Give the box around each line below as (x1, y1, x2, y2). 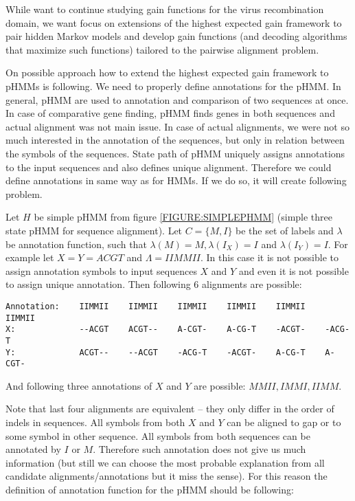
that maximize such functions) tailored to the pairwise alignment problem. (5, 42, 319, 56)
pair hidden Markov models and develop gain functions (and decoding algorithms (5, 29, 347, 43)
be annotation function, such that (5, 236, 147, 251)
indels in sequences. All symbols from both (5, 415, 185, 429)
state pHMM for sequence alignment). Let (5, 223, 183, 237)
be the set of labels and (236, 223, 334, 237)
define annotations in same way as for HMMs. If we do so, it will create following (5, 173, 347, 188)
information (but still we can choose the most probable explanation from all (5, 455, 325, 469)
